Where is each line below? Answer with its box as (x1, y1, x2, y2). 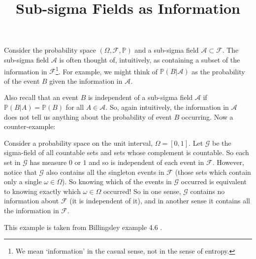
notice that (4, 166, 37, 177)
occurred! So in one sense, (103, 186, 181, 196)
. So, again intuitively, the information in (105, 102, 229, 112)
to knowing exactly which (4, 186, 81, 196)
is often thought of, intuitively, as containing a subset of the (59, 54, 240, 65)
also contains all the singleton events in (46, 166, 164, 177)
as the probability (192, 66, 245, 76)
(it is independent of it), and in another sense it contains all (69, 195, 250, 206)
